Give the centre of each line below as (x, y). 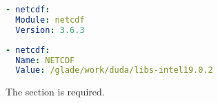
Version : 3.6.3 (50, 30)
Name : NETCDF (45, 60)
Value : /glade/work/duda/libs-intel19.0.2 (114, 70)
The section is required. (55, 92)
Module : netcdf (50, 20)
